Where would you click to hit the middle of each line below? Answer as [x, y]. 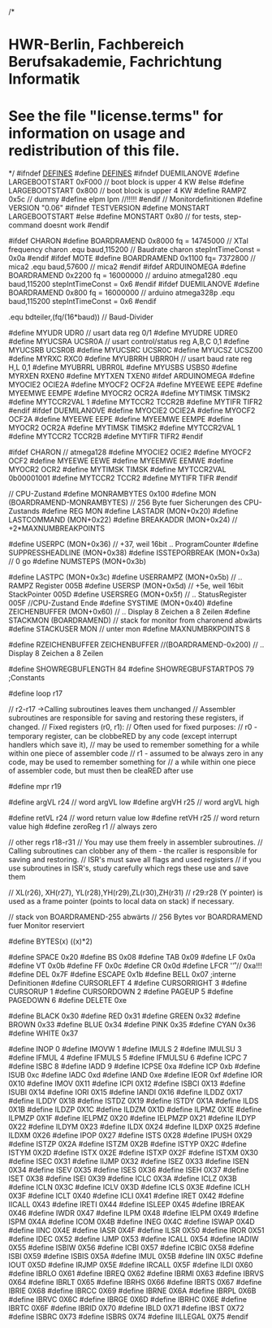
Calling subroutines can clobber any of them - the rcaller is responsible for [133, 851]
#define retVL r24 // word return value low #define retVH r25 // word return [134, 818]
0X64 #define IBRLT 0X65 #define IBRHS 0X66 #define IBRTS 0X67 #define [135, 1282]
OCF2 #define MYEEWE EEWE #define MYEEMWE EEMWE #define [121, 461]
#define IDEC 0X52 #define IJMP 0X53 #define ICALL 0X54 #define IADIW [134, 1239]
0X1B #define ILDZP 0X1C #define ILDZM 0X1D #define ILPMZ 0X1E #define [135, 1109]
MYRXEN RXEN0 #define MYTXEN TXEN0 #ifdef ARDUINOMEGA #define [132, 376]
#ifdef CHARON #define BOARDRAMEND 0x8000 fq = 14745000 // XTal [129, 241]
